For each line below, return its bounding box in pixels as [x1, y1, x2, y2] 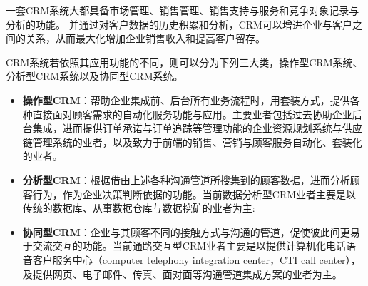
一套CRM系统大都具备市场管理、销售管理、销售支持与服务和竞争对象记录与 [6, 3, 359, 17]
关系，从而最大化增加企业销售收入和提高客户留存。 [25, 31, 265, 46]
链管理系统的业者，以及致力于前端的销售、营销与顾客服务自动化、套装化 [22, 134, 362, 149]
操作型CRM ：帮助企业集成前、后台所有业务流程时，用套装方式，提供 [22, 92, 350, 107]
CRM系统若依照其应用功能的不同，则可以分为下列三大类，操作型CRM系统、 [6, 54, 363, 69]
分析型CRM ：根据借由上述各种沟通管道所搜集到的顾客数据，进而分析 [22, 172, 350, 187]
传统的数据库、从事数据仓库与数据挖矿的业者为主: [22, 200, 255, 215]
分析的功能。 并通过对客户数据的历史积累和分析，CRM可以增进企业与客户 [6, 16, 352, 31]
